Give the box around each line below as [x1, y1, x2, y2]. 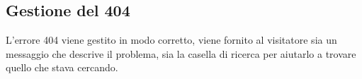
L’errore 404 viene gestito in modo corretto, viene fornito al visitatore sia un [6, 32, 337, 47]
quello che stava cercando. [6, 60, 118, 75]
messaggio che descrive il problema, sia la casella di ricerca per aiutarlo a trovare [6, 46, 356, 61]
